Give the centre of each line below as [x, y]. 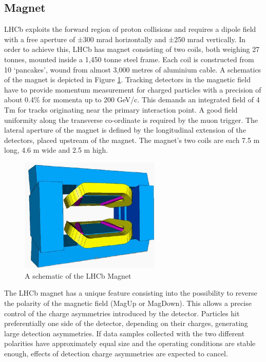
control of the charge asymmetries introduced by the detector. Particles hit [122, 313]
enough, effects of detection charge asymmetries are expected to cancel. [116, 353]
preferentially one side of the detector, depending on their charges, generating [126, 323]
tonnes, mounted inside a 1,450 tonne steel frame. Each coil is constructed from [129, 59]
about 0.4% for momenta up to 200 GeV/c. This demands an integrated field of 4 [132, 99]
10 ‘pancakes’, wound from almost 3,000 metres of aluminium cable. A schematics [133, 69]
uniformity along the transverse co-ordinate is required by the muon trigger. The [131, 120]
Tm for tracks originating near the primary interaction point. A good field [121, 109]
